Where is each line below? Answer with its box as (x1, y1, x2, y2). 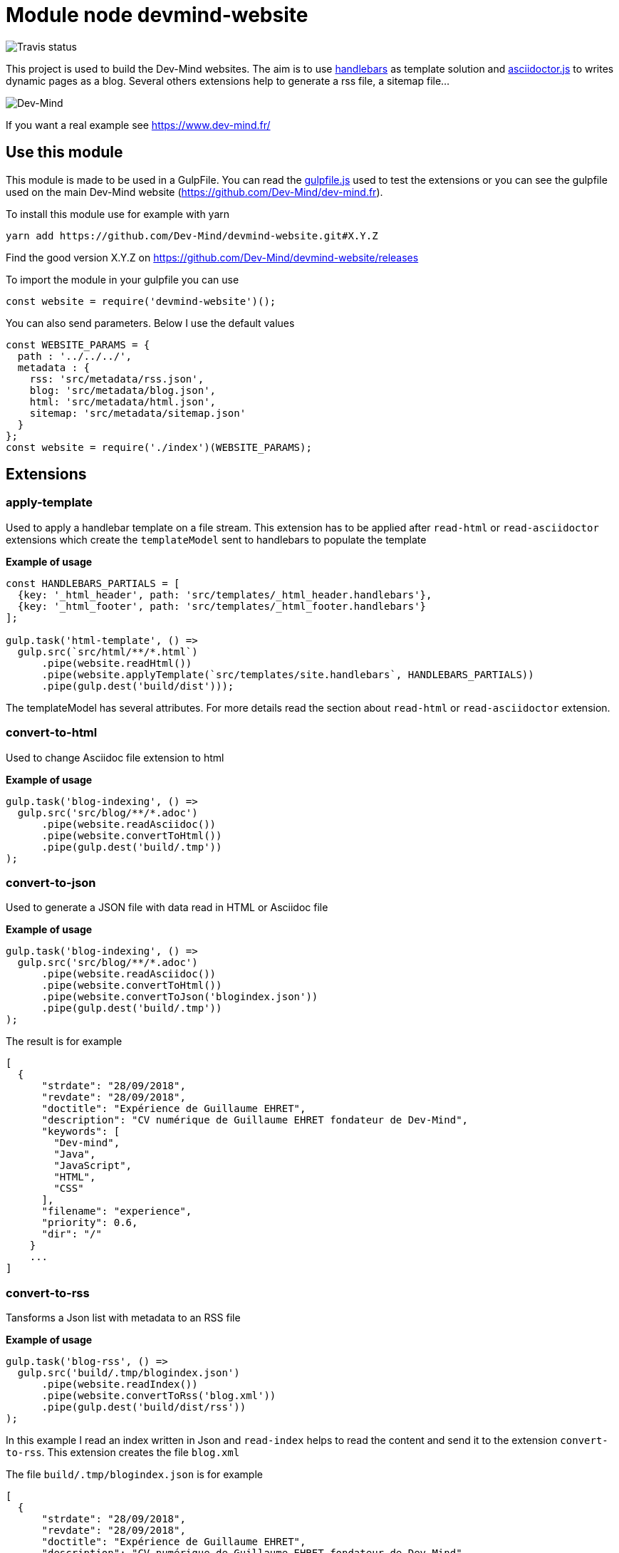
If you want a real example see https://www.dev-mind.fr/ (6, 118, 271, 131)
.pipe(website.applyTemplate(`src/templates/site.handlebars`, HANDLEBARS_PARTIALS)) (41, 668, 534, 680)
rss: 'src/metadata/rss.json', (29, 373, 204, 385)
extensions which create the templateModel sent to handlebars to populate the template (6, 533, 427, 546)
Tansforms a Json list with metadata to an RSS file (6, 1312, 241, 1324)
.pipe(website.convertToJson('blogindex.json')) (41, 991, 318, 1003)
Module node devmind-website (6, 3, 308, 27)
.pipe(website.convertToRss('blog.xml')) (41, 1390, 276, 1402)
